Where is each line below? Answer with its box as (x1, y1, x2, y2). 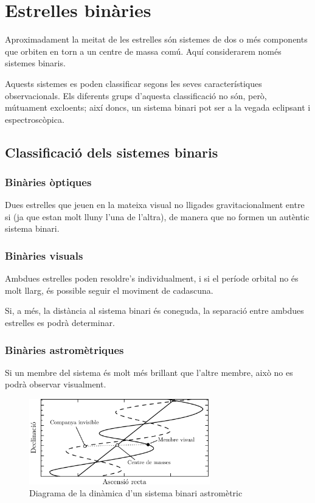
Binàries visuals (5, 248, 83, 263)
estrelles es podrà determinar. (5, 316, 115, 329)
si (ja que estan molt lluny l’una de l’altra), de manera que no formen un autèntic (5, 210, 310, 223)
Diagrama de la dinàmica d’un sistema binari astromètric (29, 487, 243, 499)
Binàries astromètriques (5, 342, 124, 357)
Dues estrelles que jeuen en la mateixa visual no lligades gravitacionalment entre (5, 198, 305, 211)
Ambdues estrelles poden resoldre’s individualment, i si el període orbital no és (5, 272, 299, 285)
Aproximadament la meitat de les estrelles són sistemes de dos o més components (5, 33, 308, 46)
